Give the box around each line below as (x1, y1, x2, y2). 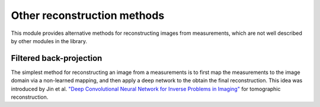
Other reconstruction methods (11, 9, 165, 22)
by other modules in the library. (11, 37, 87, 44)
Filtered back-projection (11, 53, 103, 63)
